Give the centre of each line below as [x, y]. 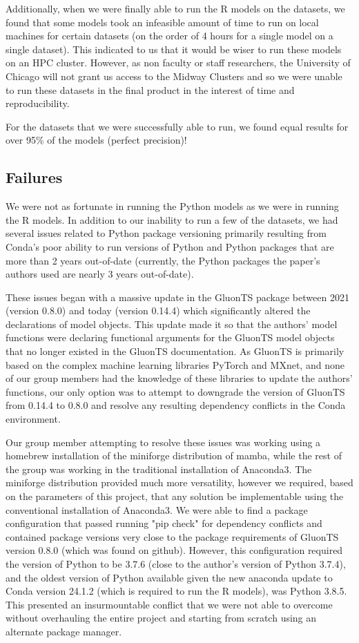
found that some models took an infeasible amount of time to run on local [162, 22]
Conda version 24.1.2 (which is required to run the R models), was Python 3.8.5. [176, 591]
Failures [34, 177]
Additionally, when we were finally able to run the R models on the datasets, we [175, 8]
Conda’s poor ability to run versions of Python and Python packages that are [170, 246]
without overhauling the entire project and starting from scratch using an [161, 618]
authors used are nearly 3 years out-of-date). [100, 274]
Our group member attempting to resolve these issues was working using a [163, 442]
